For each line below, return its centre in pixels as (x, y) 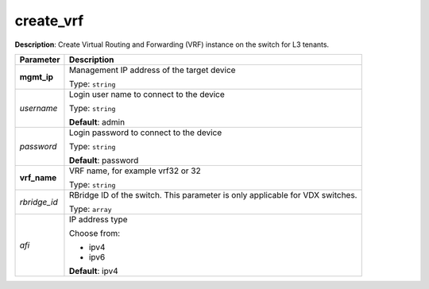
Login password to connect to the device (145, 133)
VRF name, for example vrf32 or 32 (135, 171)
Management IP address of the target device (152, 70)
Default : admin (97, 121)
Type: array (90, 209)
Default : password (104, 160)
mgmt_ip (37, 77)
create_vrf (49, 21)
